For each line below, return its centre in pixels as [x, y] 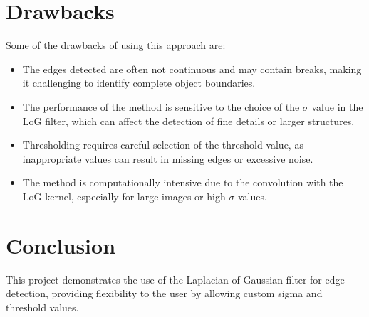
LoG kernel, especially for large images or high [124, 196]
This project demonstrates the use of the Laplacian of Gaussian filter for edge [175, 279]
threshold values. [42, 307]
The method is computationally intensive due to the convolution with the [183, 182]
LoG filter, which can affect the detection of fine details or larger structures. [188, 120]
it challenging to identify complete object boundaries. [139, 83]
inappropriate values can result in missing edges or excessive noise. [168, 158]
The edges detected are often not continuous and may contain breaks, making [192, 69]
